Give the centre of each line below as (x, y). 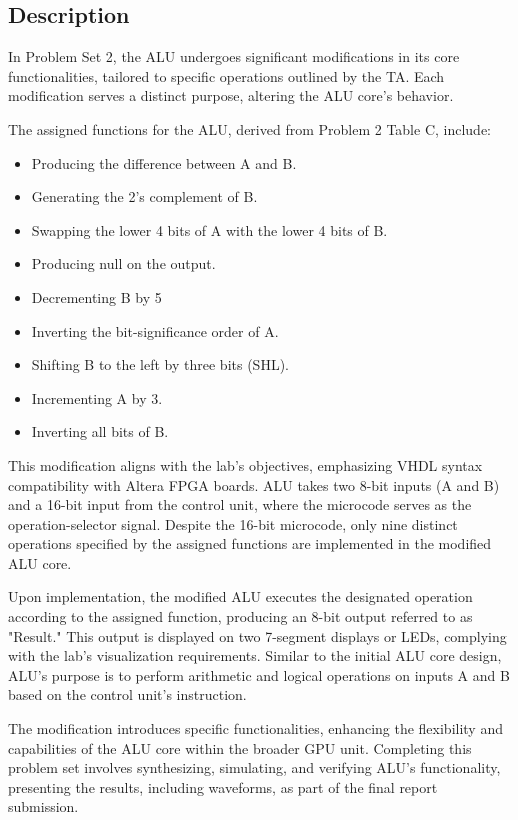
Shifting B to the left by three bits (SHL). (160, 364)
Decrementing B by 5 (96, 296)
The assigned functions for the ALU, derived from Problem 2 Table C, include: (250, 128)
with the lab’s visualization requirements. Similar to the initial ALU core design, (255, 655)
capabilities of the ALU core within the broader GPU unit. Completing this (240, 747)
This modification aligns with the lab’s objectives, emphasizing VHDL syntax (245, 464)
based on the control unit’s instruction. (127, 694)
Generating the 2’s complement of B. (144, 196)
